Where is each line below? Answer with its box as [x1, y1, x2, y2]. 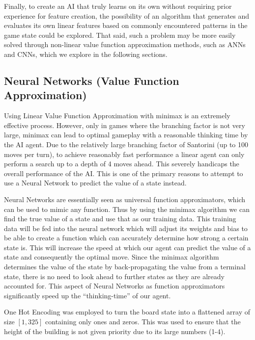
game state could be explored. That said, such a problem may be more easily [4, 29, 236, 40]
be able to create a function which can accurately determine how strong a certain [4, 233, 249, 243]
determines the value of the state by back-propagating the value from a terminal [4, 262, 246, 272]
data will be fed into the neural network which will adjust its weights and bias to [4, 223, 248, 233]
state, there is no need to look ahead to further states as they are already [4, 271, 225, 281]
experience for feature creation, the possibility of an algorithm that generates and [4, 10, 250, 21]
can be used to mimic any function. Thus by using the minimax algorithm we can [4, 204, 250, 214]
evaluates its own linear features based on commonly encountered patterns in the [4, 20, 248, 30]
